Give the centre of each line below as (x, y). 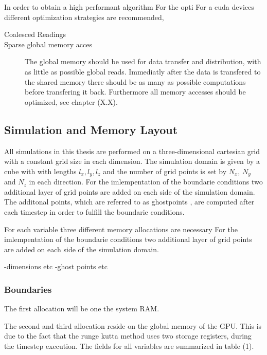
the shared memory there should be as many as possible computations (135, 81)
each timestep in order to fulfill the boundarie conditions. (94, 211)
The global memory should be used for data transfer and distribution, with (143, 61)
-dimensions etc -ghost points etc (56, 266)
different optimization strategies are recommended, (84, 17)
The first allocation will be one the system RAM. (82, 309)
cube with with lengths (40, 171)
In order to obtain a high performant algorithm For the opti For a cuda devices (129, 7)
